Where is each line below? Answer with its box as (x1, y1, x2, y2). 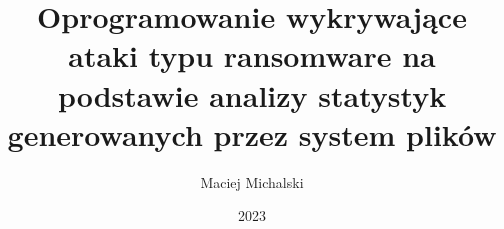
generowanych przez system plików (7, 113, 497, 154)
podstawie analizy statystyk (57, 74, 447, 115)
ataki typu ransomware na (68, 35, 436, 76)
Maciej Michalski (200, 171, 304, 192)
